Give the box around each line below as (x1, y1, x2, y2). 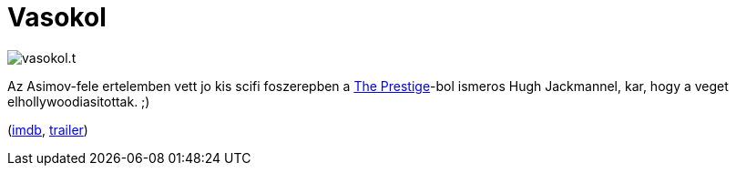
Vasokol (7, 2, 107, 33)
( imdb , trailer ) (7, 121, 88, 137)
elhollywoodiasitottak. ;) (7, 93, 150, 109)
